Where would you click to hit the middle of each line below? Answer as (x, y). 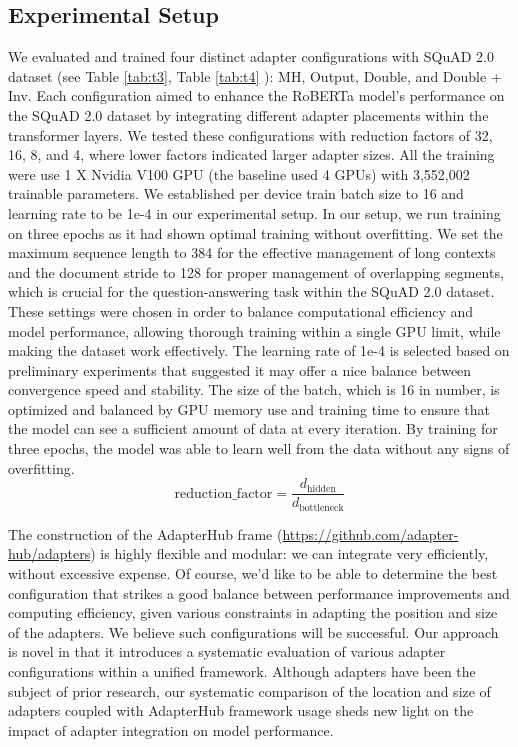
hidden (321, 488)
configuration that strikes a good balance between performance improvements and (259, 592)
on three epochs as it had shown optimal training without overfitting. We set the (255, 232)
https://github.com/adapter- (370, 533)
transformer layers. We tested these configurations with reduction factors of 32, (250, 134)
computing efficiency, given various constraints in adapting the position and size (253, 612)
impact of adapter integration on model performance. (171, 729)
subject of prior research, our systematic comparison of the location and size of (249, 690)
